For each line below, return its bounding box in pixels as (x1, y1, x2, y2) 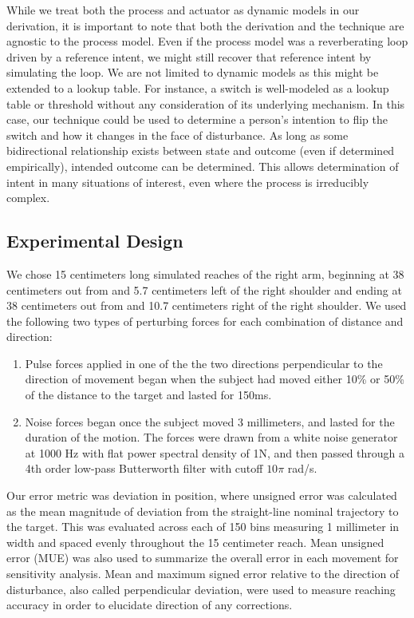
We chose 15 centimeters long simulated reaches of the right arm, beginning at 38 (6, 265, 404, 282)
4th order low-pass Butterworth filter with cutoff (25, 460, 263, 477)
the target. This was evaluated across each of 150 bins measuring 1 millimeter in (6, 518, 400, 535)
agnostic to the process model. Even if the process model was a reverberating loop (6, 33, 408, 50)
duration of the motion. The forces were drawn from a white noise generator (25, 429, 398, 446)
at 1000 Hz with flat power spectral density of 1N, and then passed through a (25, 444, 405, 461)
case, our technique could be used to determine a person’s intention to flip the (6, 111, 388, 128)
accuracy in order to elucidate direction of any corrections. (6, 596, 293, 613)
